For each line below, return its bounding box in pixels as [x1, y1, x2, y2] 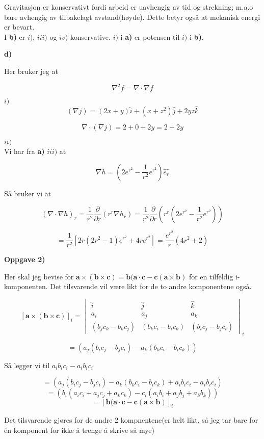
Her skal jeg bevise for [4, 271, 74, 281]
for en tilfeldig [189, 271, 233, 281]
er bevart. [4, 21, 35, 32]
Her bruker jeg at [4, 65, 58, 76]
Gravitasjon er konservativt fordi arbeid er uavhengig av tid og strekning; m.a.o [4, 2, 253, 12]
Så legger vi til [4, 359, 50, 370]
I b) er [4, 31, 25, 42]
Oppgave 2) [4, 254, 45, 265]
